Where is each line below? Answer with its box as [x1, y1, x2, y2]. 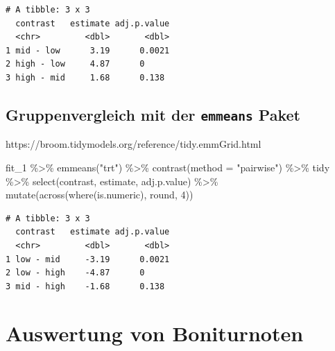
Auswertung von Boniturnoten [6, 319, 304, 348]
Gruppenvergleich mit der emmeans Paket [6, 103, 300, 125]
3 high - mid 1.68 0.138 [6, 72, 165, 83]
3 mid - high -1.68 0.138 [6, 281, 165, 291]
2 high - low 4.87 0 [6, 59, 145, 69]
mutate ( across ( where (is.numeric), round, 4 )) [6, 187, 194, 202]
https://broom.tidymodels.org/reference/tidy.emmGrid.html [6, 137, 261, 151]
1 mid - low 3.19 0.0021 [6, 45, 170, 55]
